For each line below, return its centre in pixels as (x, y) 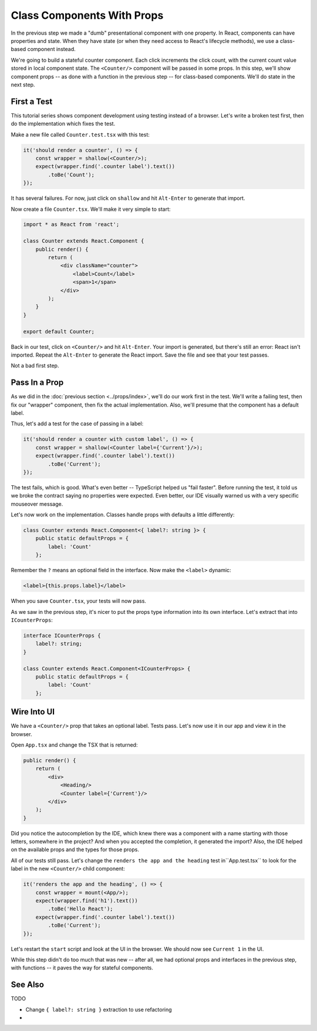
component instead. (51, 49)
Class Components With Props (87, 15)
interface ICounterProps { (62, 635)
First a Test (32, 101)
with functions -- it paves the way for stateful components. (82, 968)
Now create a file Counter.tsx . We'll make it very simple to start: (91, 209)
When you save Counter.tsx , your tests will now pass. (79, 601)
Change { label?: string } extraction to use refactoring (99, 1009)
